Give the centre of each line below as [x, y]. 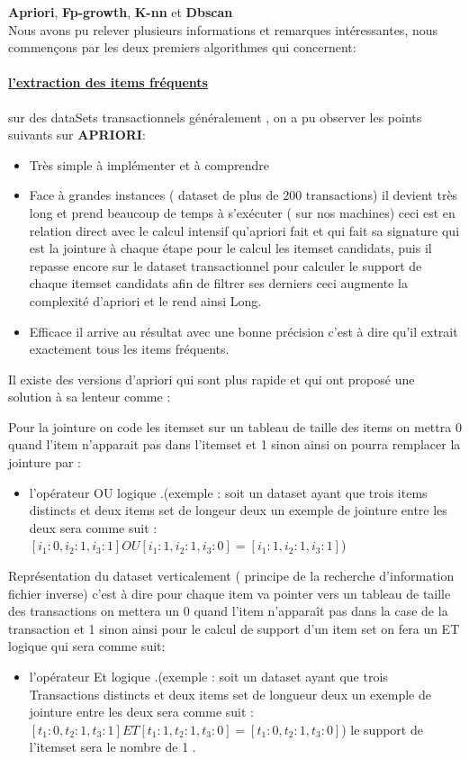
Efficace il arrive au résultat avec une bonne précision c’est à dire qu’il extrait [244, 331]
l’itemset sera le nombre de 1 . [113, 747]
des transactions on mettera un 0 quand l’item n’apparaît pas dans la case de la [228, 611]
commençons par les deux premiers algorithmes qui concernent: [182, 47]
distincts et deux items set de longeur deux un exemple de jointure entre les [238, 510]
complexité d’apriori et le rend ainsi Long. [145, 300]
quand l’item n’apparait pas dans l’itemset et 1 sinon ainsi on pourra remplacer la [234, 444]
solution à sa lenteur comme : [90, 397]
